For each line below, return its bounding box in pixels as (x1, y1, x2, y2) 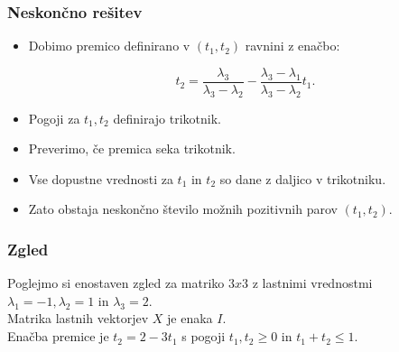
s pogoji (181, 327, 226, 346)
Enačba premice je (7, 327, 109, 346)
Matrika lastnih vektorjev (7, 309, 149, 328)
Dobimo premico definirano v (28, 36, 190, 55)
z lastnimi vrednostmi (252, 273, 373, 292)
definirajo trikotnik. (113, 108, 221, 127)
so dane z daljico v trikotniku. (219, 169, 386, 188)
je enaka (167, 309, 213, 328)
